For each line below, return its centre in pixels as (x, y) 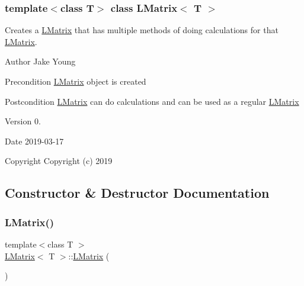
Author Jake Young (40, 61)
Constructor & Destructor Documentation (137, 193)
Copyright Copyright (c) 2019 (59, 161)
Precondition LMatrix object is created (76, 81)
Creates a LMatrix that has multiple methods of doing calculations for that (142, 30)
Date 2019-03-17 (34, 141)
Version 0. (23, 121)
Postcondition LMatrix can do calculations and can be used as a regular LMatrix (152, 101)
